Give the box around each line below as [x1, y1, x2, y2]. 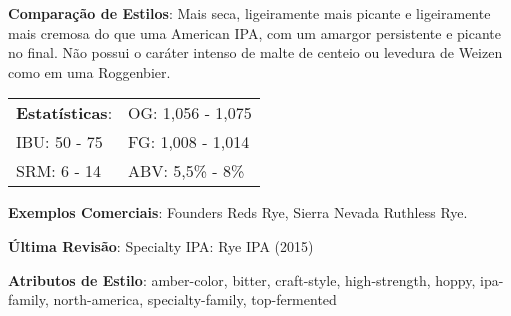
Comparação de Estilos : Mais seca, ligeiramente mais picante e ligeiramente [8, 3, 491, 23]
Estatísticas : [16, 101, 113, 125]
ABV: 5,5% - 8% [128, 159, 245, 183]
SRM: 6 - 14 [16, 159, 102, 183]
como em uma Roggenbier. [8, 61, 171, 82]
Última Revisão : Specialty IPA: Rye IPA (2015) [8, 235, 314, 256]
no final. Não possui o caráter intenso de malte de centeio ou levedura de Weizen [8, 42, 503, 63]
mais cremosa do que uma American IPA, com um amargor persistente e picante [8, 22, 501, 43]
